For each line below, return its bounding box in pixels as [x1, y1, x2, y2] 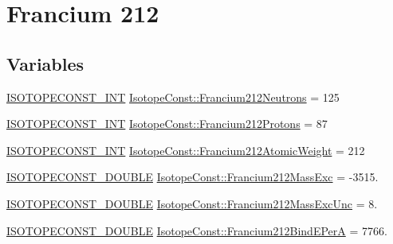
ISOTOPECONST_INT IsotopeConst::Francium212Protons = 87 [6, 115, 328, 132]
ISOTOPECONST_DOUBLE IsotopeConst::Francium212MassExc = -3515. [6, 168, 379, 185]
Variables [6, 51, 84, 76]
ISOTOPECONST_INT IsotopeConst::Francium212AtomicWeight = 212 [6, 141, 365, 158]
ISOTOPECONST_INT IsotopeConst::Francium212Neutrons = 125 [6, 88, 340, 105]
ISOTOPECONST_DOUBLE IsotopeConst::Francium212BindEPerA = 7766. [6, 222, 387, 238]
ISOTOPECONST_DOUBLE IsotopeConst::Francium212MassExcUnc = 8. [6, 195, 378, 211]
